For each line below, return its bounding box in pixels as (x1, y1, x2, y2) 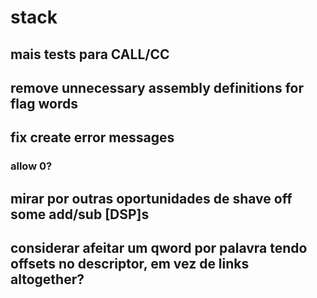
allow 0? (10, 159, 53, 173)
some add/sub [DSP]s (10, 206, 150, 223)
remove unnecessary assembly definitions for (10, 79, 305, 96)
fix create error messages (10, 129, 175, 146)
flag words (10, 95, 78, 112)
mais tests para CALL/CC (10, 46, 170, 63)
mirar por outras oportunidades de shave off (10, 190, 293, 207)
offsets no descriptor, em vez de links (10, 256, 250, 273)
